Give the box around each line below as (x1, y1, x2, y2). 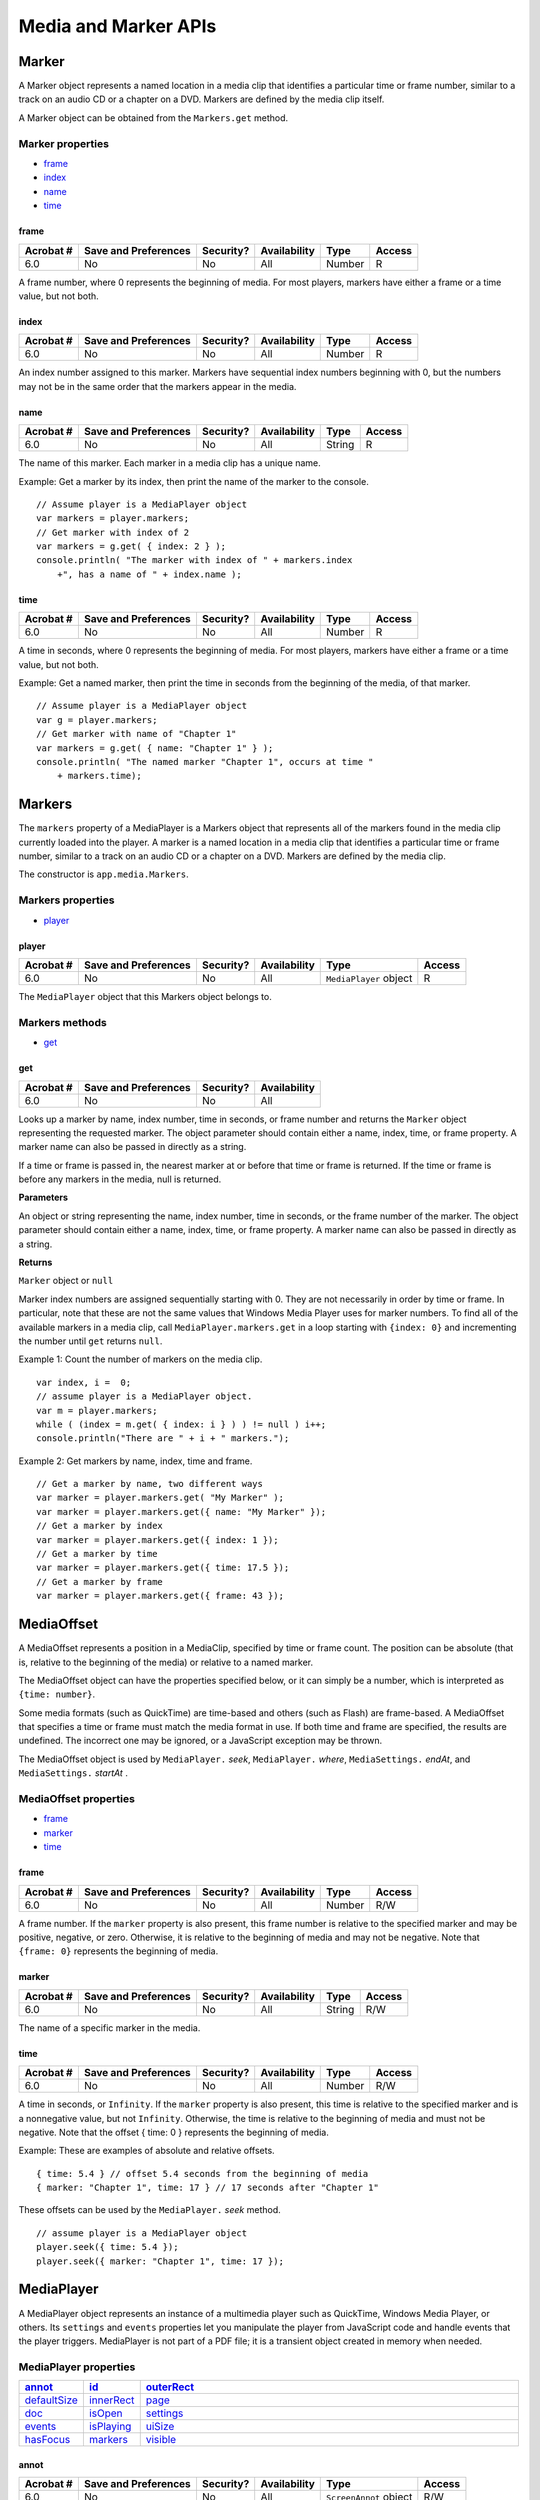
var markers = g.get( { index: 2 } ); (36, 541, 227, 552)
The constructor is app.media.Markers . (18, 868, 189, 880)
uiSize (145, 2420, 175, 2434)
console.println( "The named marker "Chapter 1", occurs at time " (36, 756, 374, 767)
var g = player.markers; (36, 714, 158, 725)
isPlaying (88, 2420, 132, 2434)
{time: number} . (18, 1688, 96, 1700)
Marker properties (18, 136, 110, 150)
